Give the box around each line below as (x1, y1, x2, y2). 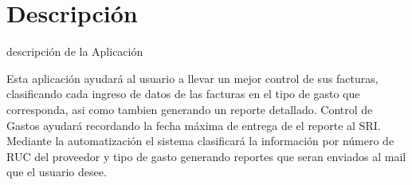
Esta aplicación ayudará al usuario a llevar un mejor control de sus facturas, (6, 69, 379, 86)
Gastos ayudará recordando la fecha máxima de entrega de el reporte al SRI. (6, 116, 381, 133)
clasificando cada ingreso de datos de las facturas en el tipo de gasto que (6, 85, 360, 102)
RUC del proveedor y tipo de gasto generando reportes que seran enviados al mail (6, 148, 406, 164)
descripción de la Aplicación (6, 43, 143, 60)
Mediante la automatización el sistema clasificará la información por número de (6, 132, 394, 149)
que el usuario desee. (6, 163, 107, 180)
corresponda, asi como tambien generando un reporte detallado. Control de (6, 100, 373, 117)
